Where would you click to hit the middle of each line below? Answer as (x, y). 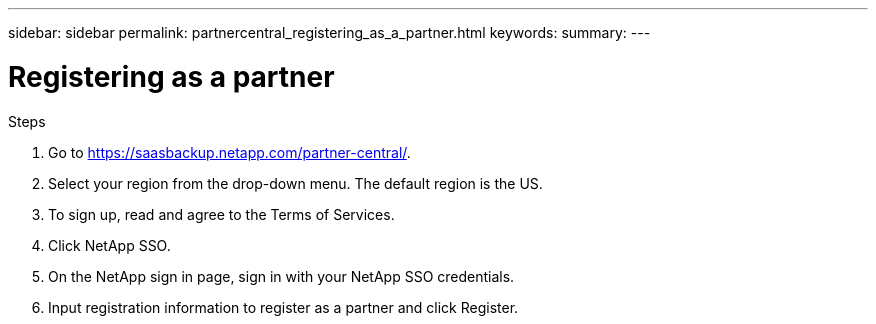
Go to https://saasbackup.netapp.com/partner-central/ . (229, 152)
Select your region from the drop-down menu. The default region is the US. (295, 183)
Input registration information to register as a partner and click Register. (283, 307)
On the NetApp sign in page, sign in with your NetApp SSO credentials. (281, 276)
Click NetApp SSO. (109, 245)
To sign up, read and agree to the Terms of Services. (221, 214)
